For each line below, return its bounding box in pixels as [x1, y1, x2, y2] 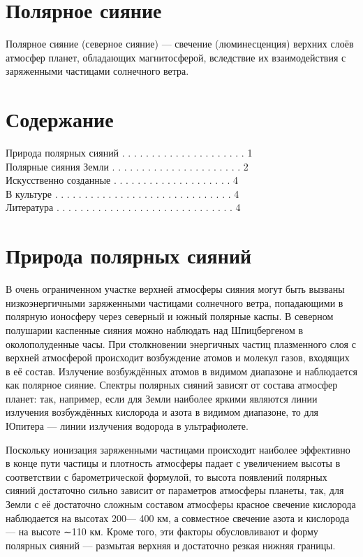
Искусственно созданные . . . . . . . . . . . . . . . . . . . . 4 [6, 173, 239, 187]
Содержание [6, 105, 114, 133]
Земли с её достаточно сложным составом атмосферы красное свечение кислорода [6, 497, 356, 512]
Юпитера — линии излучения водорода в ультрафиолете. [6, 419, 249, 433]
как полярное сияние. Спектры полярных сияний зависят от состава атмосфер [6, 377, 338, 392]
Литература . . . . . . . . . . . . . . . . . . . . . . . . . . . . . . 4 [6, 200, 241, 215]
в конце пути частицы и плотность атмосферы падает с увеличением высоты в [6, 456, 341, 470]
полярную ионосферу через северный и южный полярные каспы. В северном [6, 309, 334, 324]
